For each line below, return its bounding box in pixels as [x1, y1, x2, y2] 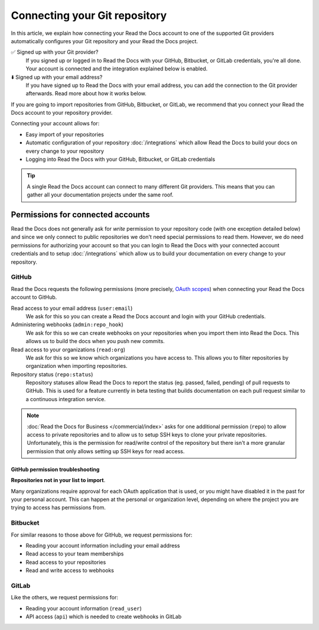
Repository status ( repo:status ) [11, 370, 93, 378]
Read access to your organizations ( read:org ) [11, 346, 126, 353]
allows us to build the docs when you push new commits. [25, 338, 165, 345]
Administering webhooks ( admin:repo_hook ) [11, 321, 123, 328]
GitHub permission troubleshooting [11, 466, 100, 473]
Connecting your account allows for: [11, 120, 100, 127]
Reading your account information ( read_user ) [25, 605, 142, 612]
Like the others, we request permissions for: [11, 594, 118, 601]
